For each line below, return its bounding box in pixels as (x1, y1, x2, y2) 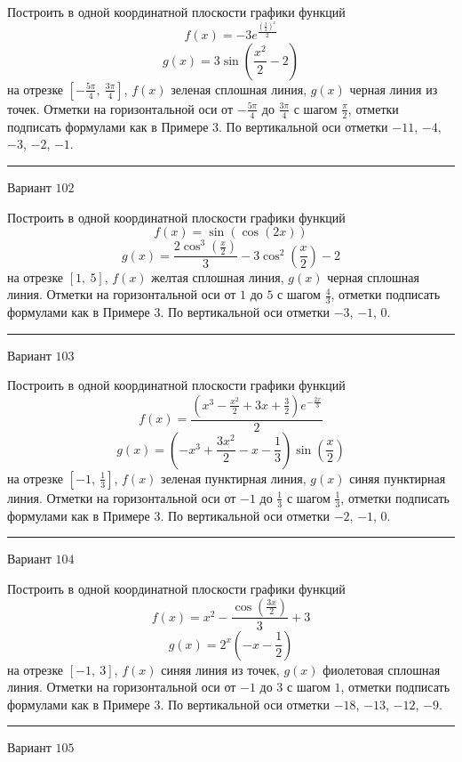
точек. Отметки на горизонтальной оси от (7, 99, 234, 118)
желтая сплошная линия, (151, 267, 284, 286)
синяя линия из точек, (161, 660, 280, 678)
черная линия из (349, 79, 438, 98)
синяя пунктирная (349, 468, 446, 487)
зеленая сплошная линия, (171, 79, 307, 98)
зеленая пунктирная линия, (161, 468, 307, 487)
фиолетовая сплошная (323, 660, 441, 678)
